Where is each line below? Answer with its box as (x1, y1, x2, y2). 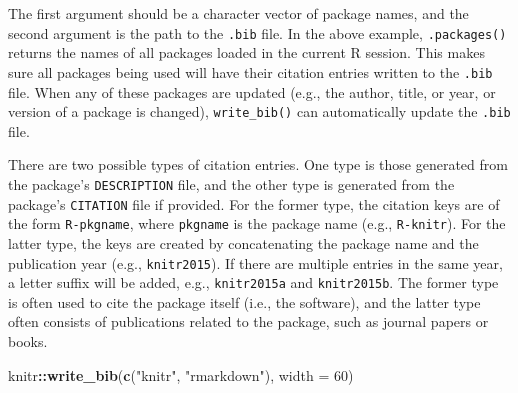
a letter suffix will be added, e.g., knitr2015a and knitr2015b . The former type (8, 272, 499, 293)
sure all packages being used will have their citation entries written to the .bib (8, 61, 493, 82)
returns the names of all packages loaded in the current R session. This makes (8, 42, 485, 63)
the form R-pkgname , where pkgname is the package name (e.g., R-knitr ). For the (8, 213, 506, 234)
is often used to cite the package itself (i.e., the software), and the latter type (8, 291, 481, 312)
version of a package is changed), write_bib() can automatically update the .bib (8, 101, 511, 122)
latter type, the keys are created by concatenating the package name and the (8, 232, 479, 253)
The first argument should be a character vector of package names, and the (8, 3, 469, 23)
